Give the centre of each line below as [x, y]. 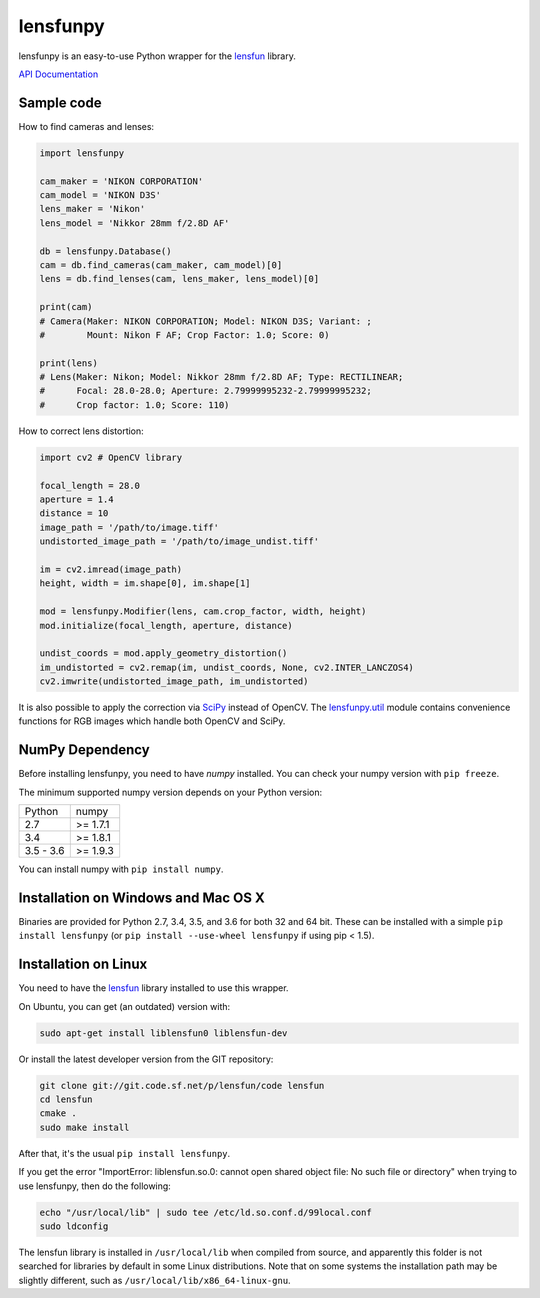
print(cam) [66, 307]
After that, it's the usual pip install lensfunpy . [124, 1153]
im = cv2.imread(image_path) [111, 569]
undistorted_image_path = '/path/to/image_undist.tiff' [179, 541]
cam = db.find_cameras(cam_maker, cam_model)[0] [161, 264]
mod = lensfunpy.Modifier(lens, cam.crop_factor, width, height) [203, 611]
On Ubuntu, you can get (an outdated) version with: [124, 1006]
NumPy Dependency [84, 750]
